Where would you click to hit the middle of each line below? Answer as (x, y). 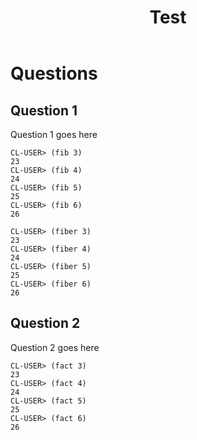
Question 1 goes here (54, 134)
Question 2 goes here (55, 347)
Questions (54, 73)
